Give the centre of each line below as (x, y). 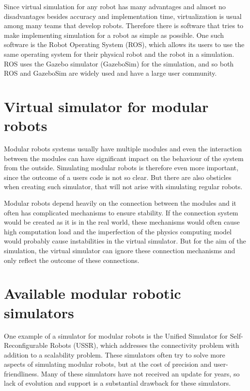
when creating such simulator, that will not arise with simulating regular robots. (123, 187)
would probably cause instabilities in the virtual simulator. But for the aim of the (125, 241)
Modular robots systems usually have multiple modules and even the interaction (123, 149)
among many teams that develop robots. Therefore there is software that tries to (124, 25)
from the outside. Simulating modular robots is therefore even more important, (121, 168)
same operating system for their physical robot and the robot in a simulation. (119, 54)
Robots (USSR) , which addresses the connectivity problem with (145, 345)
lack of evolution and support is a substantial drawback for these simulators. (117, 383)
